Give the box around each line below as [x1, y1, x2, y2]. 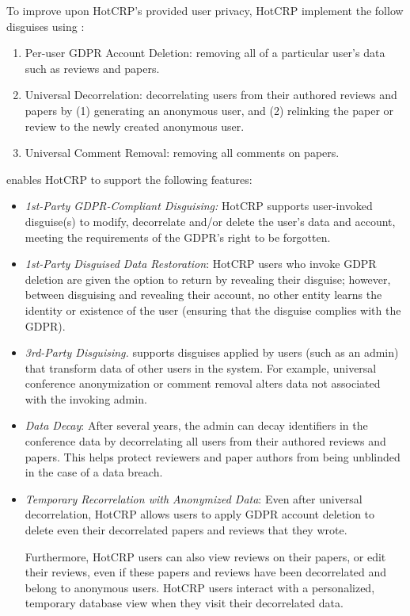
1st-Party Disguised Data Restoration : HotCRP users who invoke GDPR [25, 255, 377, 272]
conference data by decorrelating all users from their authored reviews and [25, 433, 386, 450]
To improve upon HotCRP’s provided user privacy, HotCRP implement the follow [6, 2, 404, 18]
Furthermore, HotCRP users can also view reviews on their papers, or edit [25, 548, 386, 564]
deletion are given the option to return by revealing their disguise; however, [25, 270, 391, 287]
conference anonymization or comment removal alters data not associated [25, 375, 381, 392]
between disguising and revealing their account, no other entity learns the [25, 286, 382, 303]
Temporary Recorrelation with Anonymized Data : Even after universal [25, 490, 363, 507]
